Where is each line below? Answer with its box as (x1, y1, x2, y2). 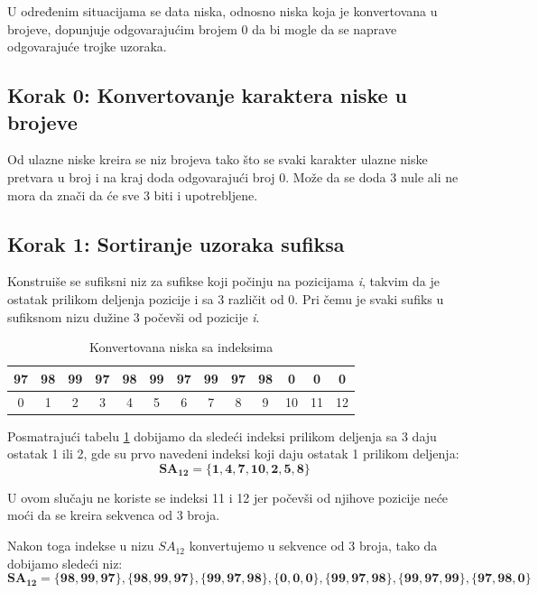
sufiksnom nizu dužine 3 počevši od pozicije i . (7, 307, 260, 326)
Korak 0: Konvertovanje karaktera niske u (7, 81, 407, 109)
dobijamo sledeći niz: (7, 553, 123, 572)
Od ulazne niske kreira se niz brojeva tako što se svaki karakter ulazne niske (7, 150, 428, 169)
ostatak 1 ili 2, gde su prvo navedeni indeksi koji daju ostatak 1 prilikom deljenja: (7, 444, 459, 463)
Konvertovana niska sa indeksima (88, 338, 274, 357)
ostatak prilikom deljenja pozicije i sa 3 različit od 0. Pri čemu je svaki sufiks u (7, 289, 444, 308)
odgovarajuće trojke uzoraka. (7, 37, 167, 56)
